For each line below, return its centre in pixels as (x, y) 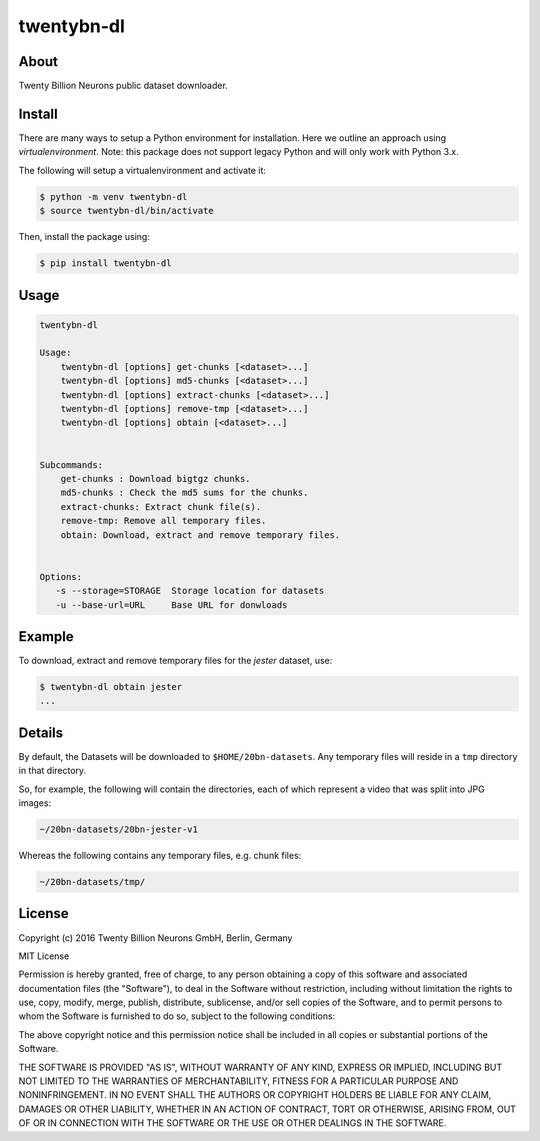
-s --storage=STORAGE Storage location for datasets (190, 591)
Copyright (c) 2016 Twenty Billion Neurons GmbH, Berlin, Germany (155, 937)
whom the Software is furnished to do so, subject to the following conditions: (177, 1016)
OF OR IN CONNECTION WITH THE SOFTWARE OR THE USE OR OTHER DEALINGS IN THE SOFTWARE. (232, 1123)
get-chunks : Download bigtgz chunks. (155, 478)
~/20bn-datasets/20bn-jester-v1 (119, 829)
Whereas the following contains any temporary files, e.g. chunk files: (160, 856)
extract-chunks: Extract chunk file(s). (161, 506)
